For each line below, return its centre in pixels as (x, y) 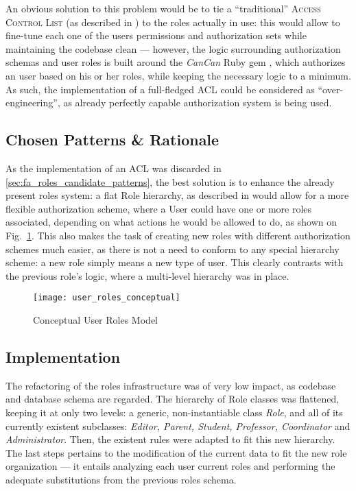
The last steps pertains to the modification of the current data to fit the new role (176, 452)
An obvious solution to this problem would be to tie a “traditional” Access (163, 8)
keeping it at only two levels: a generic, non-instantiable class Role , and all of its (174, 412)
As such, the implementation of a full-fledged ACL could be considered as (160, 89)
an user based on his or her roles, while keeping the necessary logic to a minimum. (178, 75)
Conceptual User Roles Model (95, 319)
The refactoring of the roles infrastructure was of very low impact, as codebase (171, 385)
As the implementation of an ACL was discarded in (114, 168)
